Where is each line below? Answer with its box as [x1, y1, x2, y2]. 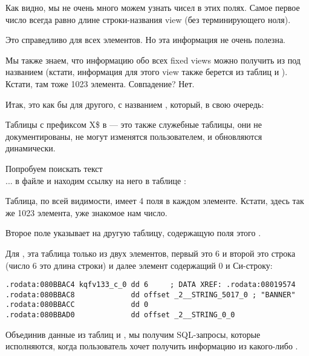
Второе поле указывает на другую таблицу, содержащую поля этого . [5, 226, 261, 239]
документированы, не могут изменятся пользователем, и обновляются [5, 130, 262, 142]
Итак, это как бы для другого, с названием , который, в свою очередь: [5, 97, 264, 110]
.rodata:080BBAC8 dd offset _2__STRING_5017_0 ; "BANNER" [5, 290, 296, 299]
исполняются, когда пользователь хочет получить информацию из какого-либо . [5, 340, 298, 352]
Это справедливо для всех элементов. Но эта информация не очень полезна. [5, 33, 285, 46]
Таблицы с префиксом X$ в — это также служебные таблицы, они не [5, 118, 262, 131]
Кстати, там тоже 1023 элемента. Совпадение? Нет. [5, 77, 195, 90]
